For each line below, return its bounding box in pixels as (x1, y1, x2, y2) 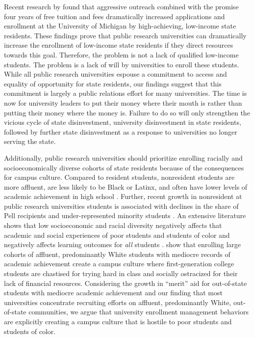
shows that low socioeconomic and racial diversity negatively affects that (4, 220, 222, 230)
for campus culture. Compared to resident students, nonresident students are (4, 172, 235, 182)
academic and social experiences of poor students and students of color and (4, 229, 230, 240)
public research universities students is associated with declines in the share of (4, 200, 239, 211)
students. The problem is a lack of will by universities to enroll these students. (4, 59, 239, 69)
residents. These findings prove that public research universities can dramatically (4, 30, 247, 40)
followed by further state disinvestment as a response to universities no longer (4, 126, 237, 137)
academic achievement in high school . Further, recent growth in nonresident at (4, 191, 242, 201)
